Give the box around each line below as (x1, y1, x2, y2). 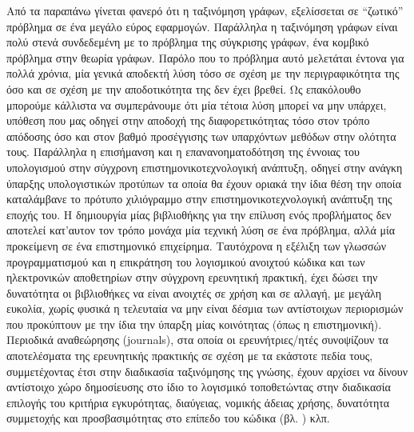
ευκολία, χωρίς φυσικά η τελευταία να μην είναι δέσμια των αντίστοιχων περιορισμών (6, 300, 404, 317)
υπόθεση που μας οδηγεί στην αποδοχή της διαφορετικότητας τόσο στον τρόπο (6, 112, 370, 129)
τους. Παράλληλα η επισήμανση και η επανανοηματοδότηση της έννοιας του (6, 143, 360, 160)
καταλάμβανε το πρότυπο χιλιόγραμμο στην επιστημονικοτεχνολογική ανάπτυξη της (6, 190, 392, 207)
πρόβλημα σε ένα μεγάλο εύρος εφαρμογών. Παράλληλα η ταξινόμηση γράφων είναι (6, 18, 398, 34)
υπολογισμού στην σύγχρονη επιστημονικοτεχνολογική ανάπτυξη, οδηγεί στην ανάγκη (6, 158, 403, 175)
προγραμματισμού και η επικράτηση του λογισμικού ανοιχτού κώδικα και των (6, 253, 365, 270)
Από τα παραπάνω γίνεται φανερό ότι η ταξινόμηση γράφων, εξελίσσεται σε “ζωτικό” (6, 2, 404, 18)
